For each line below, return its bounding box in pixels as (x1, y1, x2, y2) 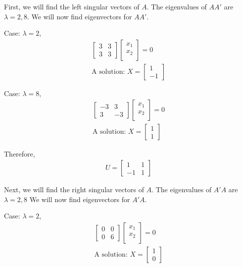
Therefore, (4, 148, 35, 159)
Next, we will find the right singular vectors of (4, 184, 144, 195)
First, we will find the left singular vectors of (4, 1, 140, 11)
